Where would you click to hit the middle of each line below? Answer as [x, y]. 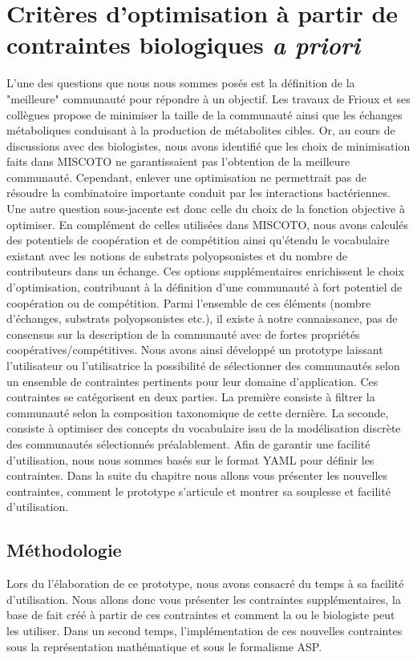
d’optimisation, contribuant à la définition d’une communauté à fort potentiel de [204, 287]
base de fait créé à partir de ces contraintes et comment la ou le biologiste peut [201, 615]
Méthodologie [64, 550]
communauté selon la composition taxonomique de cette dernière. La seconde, [198, 412]
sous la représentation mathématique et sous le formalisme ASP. [164, 646]
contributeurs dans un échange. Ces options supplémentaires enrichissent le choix [205, 271]
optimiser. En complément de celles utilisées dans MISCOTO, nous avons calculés [207, 224]
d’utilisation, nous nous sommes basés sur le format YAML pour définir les [190, 459]
